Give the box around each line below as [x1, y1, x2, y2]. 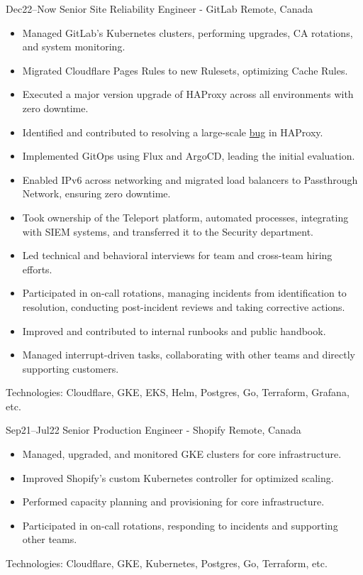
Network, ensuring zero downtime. [22, 186, 171, 201]
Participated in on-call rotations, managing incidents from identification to [22, 285, 347, 300]
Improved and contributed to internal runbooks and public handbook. [22, 323, 326, 338]
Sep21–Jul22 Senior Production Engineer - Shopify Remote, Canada [6, 422, 301, 437]
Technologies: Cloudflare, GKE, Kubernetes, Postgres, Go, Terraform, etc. [6, 556, 328, 571]
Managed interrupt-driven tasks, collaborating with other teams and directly [22, 347, 355, 362]
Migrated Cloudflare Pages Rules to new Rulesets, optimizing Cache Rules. [22, 62, 348, 77]
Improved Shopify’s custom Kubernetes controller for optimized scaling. [22, 470, 334, 485]
